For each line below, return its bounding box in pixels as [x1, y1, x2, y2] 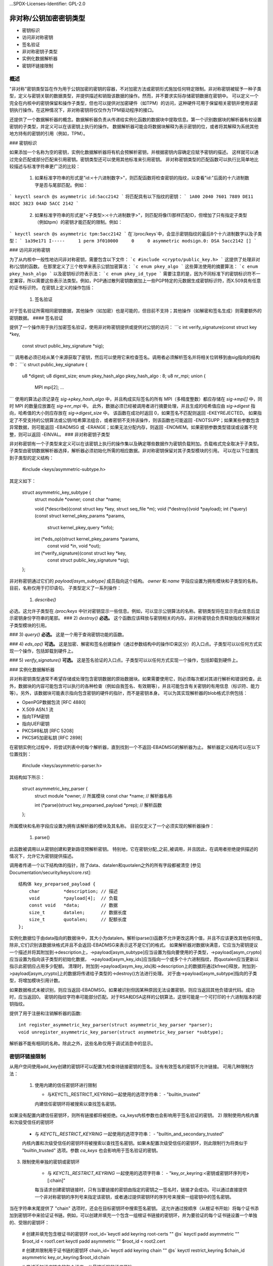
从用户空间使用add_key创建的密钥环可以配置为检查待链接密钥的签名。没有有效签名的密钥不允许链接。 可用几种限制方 [9, 1063, 254, 1070]
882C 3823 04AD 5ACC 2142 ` [9, 201, 79, 207]
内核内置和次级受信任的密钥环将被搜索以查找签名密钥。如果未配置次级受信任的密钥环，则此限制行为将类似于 [22, 1140, 248, 1146]
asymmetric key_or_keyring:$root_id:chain [22, 1254, 110, 1260]
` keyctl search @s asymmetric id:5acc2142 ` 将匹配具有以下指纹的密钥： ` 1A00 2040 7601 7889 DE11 [9, 193, 254, 200]
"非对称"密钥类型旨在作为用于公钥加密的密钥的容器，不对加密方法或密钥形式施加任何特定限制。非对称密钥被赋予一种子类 [9, 86, 262, 92]
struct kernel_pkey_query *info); [47, 524, 114, 530]
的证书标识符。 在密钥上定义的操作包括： [9, 285, 95, 291]
